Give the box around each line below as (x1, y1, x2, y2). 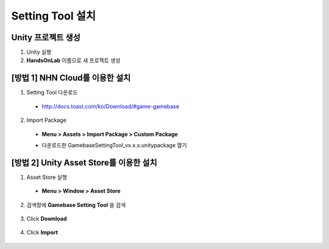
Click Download (26, 215, 67, 222)
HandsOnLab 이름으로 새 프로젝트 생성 (26, 57, 121, 64)
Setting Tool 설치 (11, 9, 96, 23)
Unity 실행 (26, 49, 52, 56)
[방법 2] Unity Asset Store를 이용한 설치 (11, 157, 158, 167)
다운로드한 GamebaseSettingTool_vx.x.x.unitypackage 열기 (41, 141, 187, 149)
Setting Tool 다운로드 (26, 89, 79, 96)
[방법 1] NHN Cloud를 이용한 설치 (11, 73, 131, 83)
